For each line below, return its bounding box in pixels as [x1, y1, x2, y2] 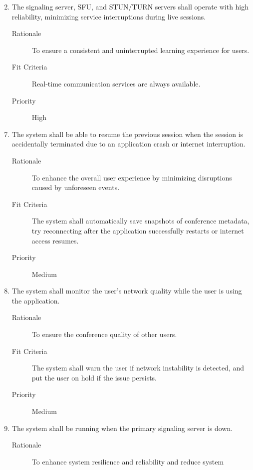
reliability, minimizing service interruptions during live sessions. [11, 11, 206, 21]
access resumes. [31, 235, 79, 245]
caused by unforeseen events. [31, 182, 120, 192]
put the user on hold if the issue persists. [31, 372, 157, 382]
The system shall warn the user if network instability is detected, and [31, 362, 245, 373]
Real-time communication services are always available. [31, 78, 201, 88]
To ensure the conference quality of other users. [31, 329, 177, 339]
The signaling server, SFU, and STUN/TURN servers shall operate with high [11, 1, 249, 11]
